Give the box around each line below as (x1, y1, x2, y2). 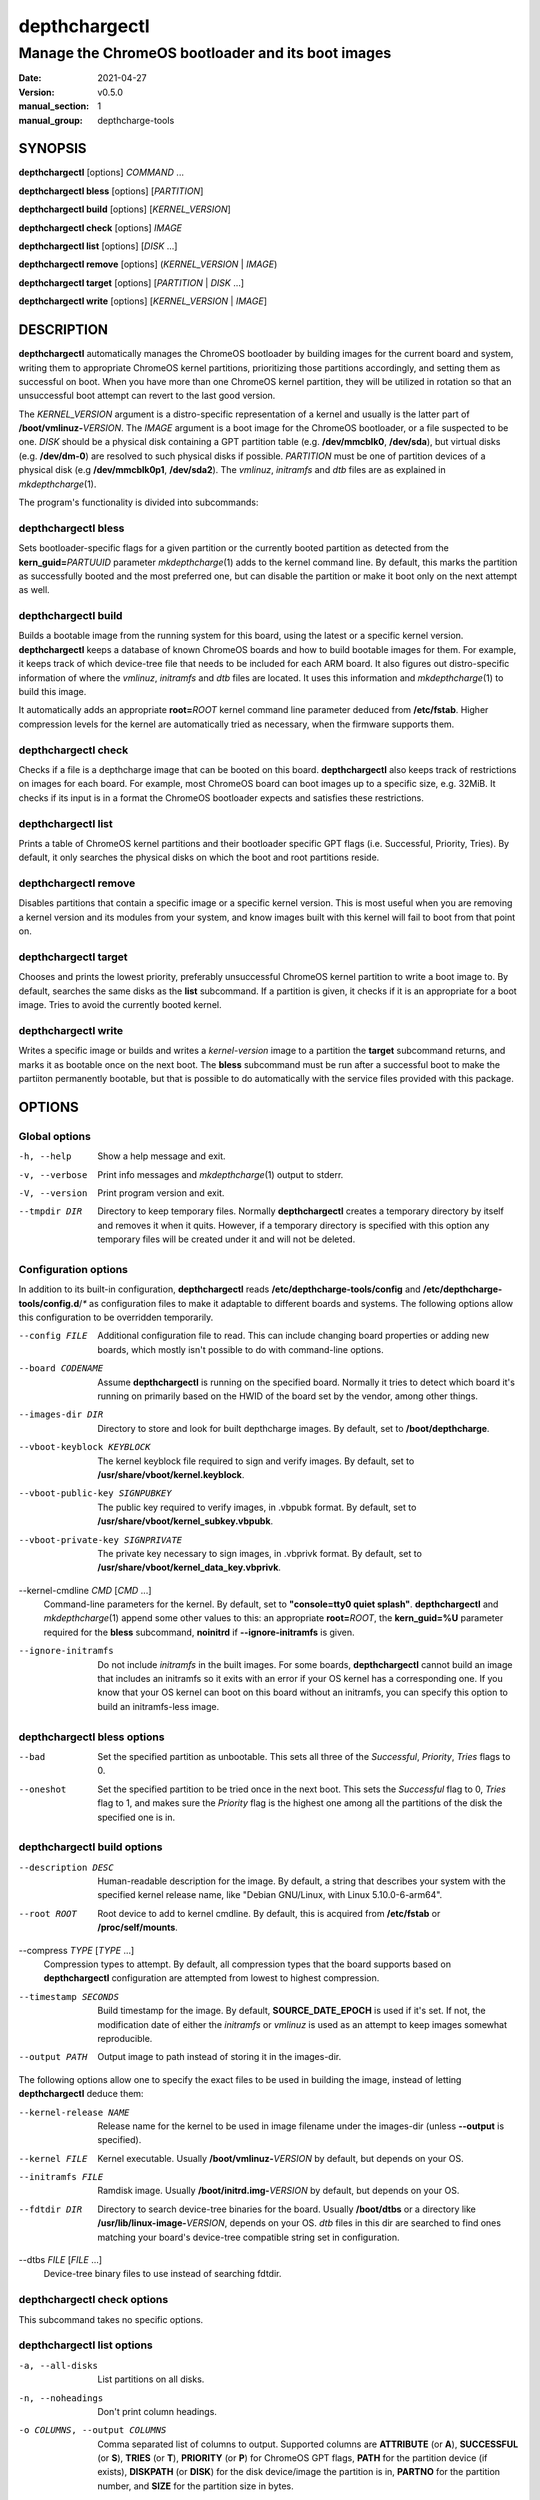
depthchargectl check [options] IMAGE (18, 221, 183, 234)
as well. (18, 584, 50, 596)
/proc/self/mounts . (97, 1921, 179, 1934)
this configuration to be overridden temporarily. (18, 1311, 214, 1324)
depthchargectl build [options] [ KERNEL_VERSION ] (18, 203, 232, 215)
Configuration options (18, 1262, 129, 1276)
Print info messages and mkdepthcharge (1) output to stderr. (97, 1168, 344, 1180)
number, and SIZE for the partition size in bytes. (97, 2480, 294, 2492)
